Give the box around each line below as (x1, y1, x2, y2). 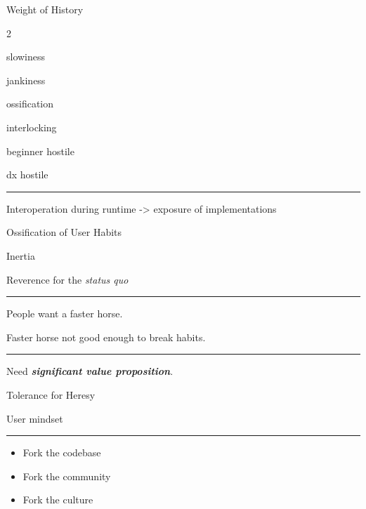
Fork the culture (22, 492, 93, 507)
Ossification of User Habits (6, 225, 122, 239)
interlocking (6, 119, 57, 134)
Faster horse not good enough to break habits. (6, 329, 206, 344)
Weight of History (6, 2, 84, 16)
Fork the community (22, 468, 111, 483)
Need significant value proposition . (6, 364, 174, 378)
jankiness (6, 72, 46, 87)
